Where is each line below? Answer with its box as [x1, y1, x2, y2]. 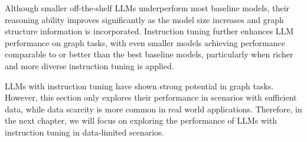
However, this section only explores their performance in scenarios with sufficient [5, 91, 297, 104]
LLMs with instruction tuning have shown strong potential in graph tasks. [5, 79, 274, 92]
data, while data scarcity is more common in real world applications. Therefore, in [5, 102, 302, 115]
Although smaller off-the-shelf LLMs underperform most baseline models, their [5, 2, 290, 14]
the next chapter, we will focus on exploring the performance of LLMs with [5, 114, 277, 127]
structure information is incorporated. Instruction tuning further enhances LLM [5, 25, 294, 37]
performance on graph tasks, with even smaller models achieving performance [5, 36, 285, 49]
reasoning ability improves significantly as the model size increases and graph [5, 13, 284, 25]
